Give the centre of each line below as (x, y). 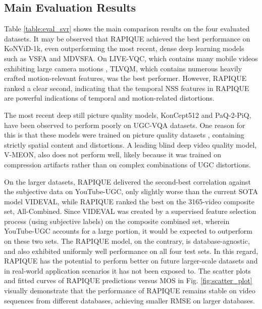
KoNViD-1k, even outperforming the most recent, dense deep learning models (124, 48)
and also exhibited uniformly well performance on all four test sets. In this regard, (131, 251)
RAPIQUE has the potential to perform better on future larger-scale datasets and (131, 261)
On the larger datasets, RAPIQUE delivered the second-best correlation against (127, 181)
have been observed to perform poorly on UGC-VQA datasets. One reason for (125, 125)
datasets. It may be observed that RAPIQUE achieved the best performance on (127, 38)
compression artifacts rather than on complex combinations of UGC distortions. (127, 164)
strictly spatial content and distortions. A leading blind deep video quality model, (130, 144)
